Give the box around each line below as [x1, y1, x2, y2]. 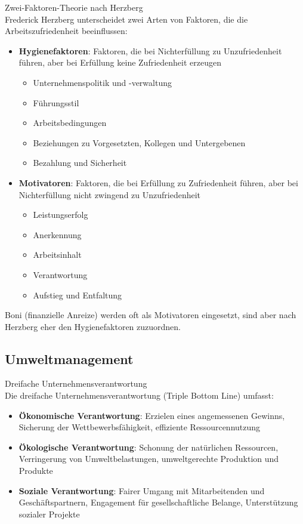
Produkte [18, 464, 53, 477]
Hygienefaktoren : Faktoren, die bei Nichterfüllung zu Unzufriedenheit [18, 44, 282, 57]
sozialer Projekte [18, 507, 80, 520]
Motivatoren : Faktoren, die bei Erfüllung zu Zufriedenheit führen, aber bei [18, 176, 298, 189]
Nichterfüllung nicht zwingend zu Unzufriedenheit [18, 188, 201, 201]
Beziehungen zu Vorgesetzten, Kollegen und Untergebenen [33, 136, 246, 149]
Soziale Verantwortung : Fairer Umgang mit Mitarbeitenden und [18, 484, 265, 497]
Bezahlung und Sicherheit [33, 156, 127, 169]
